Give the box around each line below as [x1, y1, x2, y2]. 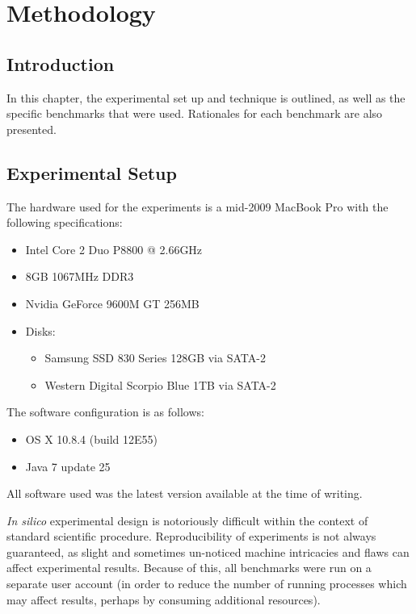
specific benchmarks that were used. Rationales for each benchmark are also [6, 105, 383, 122]
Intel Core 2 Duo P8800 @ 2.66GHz [25, 240, 203, 257]
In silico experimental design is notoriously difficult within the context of [6, 512, 368, 528]
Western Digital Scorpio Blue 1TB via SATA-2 [44, 376, 276, 393]
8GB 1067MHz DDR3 [25, 268, 134, 285]
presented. [6, 120, 57, 137]
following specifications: [6, 214, 123, 231]
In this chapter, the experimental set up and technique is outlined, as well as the [6, 89, 405, 106]
